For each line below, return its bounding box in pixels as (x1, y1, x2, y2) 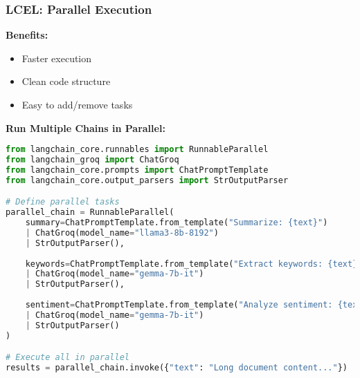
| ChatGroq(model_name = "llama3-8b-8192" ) (25, 227, 219, 238)
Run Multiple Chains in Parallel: (6, 120, 165, 135)
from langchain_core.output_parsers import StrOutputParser (6, 175, 289, 185)
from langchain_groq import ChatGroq (6, 155, 179, 165)
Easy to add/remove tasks (21, 97, 133, 111)
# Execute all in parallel (6, 352, 129, 363)
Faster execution (21, 50, 92, 65)
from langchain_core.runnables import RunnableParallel (6, 144, 269, 155)
